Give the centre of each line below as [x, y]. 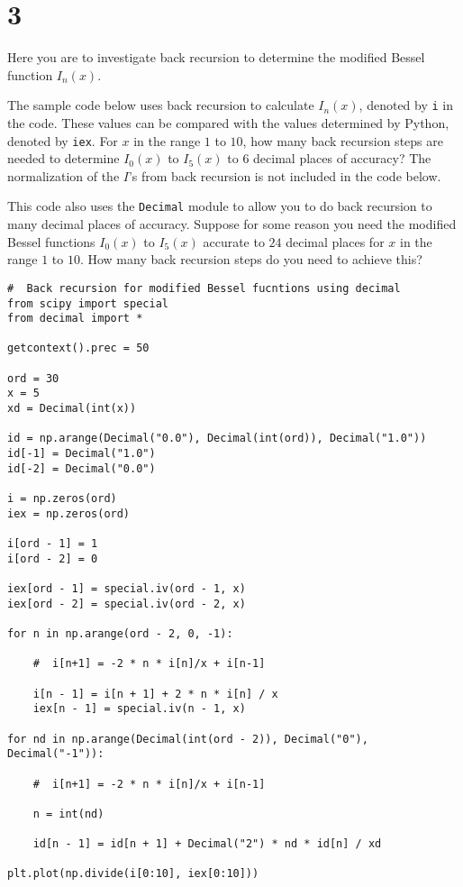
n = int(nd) [68, 814]
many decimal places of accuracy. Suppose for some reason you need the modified [232, 224]
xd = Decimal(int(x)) [72, 409]
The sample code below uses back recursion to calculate [161, 105]
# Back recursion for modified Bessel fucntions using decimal [204, 288]
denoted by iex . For [63, 140]
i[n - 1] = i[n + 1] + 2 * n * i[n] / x [155, 694]
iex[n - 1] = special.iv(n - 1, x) [139, 709]
